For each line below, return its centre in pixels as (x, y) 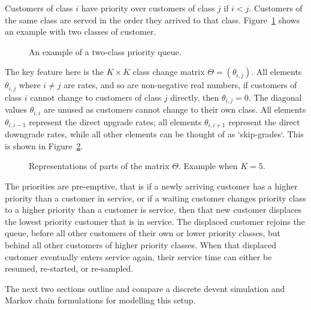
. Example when (208, 166)
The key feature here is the (55, 72)
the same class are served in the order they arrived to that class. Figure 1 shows (153, 19)
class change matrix (169, 72)
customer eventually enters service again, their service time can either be (138, 256)
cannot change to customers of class (96, 97)
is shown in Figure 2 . (44, 145)
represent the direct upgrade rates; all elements (115, 121)
